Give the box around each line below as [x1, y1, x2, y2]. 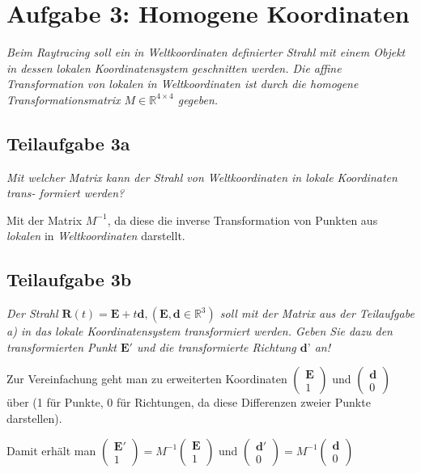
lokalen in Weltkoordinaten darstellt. [6, 227, 185, 244]
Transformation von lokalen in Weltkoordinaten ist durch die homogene [6, 75, 359, 92]
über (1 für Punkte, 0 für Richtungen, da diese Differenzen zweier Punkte [6, 394, 371, 411]
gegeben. [177, 91, 219, 108]
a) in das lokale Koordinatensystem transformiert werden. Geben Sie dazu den [6, 323, 393, 340]
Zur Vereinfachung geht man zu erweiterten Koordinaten [6, 370, 287, 387]
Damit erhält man [6, 441, 96, 458]
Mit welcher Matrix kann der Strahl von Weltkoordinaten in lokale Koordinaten [6, 168, 398, 185]
